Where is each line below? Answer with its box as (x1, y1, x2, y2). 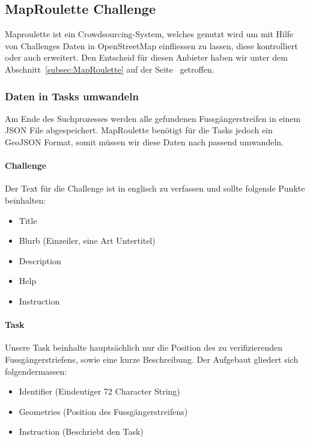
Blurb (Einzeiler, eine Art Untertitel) (19, 234, 156, 247)
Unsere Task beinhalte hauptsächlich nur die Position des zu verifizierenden (5, 341, 282, 354)
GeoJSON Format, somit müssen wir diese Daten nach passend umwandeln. (5, 135, 284, 148)
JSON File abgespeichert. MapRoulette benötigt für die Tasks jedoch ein (5, 124, 273, 136)
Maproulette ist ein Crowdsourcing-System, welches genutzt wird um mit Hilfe (5, 28, 294, 40)
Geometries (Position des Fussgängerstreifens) (19, 405, 188, 417)
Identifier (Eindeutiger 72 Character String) (19, 385, 180, 398)
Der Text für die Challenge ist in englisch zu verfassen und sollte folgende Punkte (5, 182, 305, 195)
